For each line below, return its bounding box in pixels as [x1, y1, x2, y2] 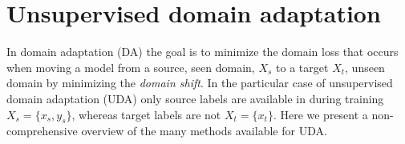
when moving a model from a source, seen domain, [6, 58, 255, 75]
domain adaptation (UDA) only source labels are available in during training [6, 90, 384, 106]
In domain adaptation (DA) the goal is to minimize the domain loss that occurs [6, 43, 399, 60]
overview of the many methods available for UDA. [81, 122, 327, 139]
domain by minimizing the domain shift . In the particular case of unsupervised [6, 74, 393, 91]
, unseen [345, 58, 385, 75]
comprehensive [6, 122, 78, 139]
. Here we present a [273, 106, 368, 122]
